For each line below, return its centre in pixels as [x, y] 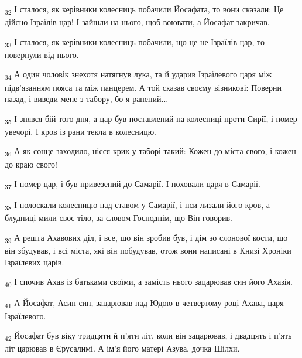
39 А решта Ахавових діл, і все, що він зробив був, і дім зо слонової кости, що [146, 238]
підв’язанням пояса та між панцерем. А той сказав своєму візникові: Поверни [143, 87]
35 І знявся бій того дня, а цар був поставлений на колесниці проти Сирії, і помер [151, 119]
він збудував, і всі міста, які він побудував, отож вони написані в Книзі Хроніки [148, 250]
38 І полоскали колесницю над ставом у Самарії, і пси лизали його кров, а [137, 206]
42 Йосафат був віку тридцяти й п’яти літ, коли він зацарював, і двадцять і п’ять [148, 336]
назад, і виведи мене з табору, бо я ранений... [87, 99]
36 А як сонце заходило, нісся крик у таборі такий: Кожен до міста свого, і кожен [150, 152]
